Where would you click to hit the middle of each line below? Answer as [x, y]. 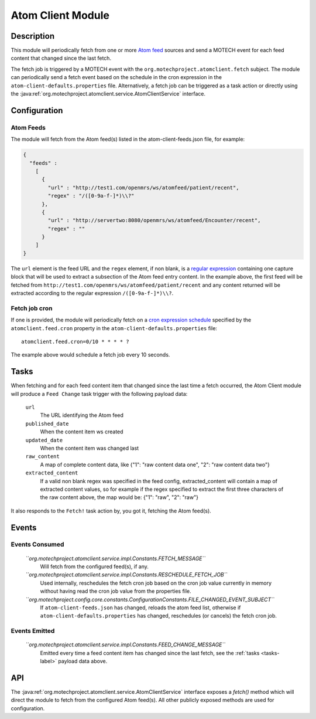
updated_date [44, 440]
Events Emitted [33, 631]
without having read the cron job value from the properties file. [116, 591]
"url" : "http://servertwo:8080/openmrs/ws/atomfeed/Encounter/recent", [154, 221]
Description [33, 36]
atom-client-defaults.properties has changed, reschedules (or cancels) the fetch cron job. [159, 616]
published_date [47, 423]
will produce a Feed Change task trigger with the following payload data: [99, 394]
